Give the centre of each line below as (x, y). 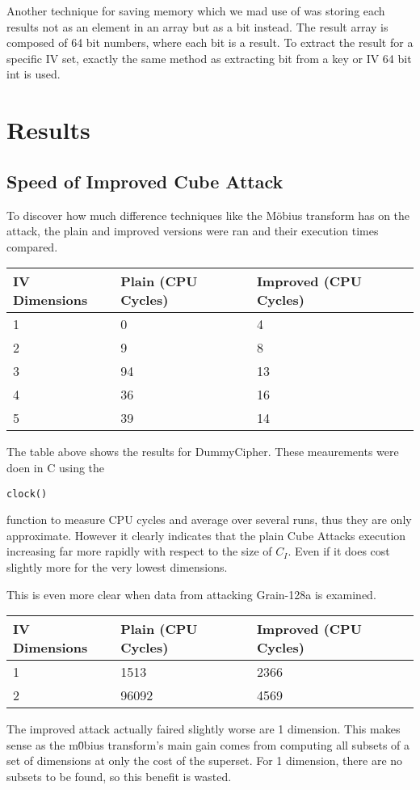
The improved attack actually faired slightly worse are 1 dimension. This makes (204, 729)
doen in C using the (56, 467)
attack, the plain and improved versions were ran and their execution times (193, 231)
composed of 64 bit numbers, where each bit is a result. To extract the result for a (210, 42)
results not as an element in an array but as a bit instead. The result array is (197, 26)
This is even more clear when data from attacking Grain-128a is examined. (191, 594)
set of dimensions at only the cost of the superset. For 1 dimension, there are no (205, 760)
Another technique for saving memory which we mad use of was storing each (196, 11)
